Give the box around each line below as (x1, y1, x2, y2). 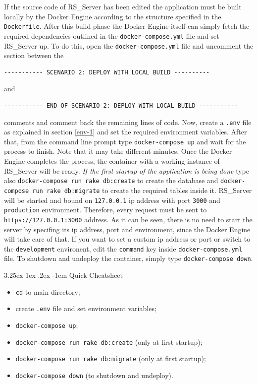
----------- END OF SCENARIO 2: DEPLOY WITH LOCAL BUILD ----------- (4, 102, 238, 109)
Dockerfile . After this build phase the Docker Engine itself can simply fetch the (4, 21, 250, 31)
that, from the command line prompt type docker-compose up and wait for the (4, 136, 246, 146)
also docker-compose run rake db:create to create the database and (4, 175, 218, 186)
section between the (4, 50, 64, 61)
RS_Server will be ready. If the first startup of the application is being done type (4, 165, 249, 176)
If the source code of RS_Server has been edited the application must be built (4, 1, 242, 11)
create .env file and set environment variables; (15, 303, 156, 314)
